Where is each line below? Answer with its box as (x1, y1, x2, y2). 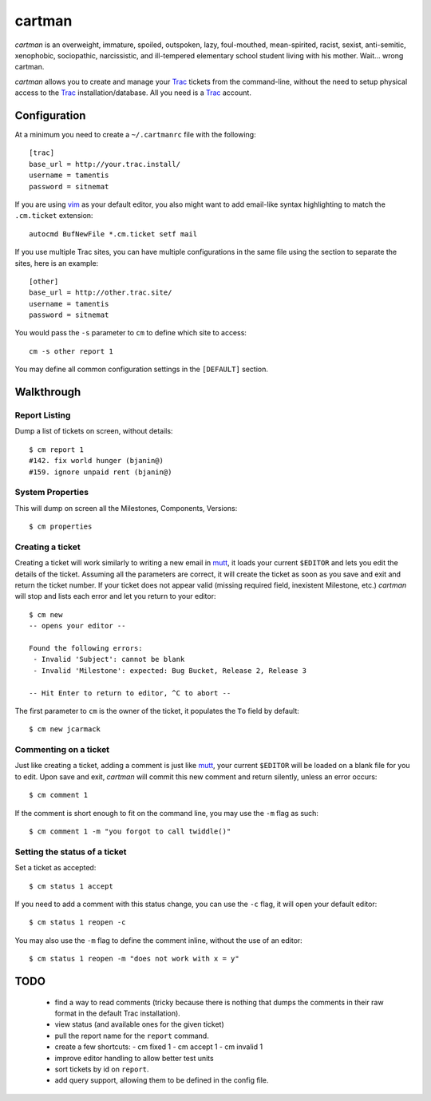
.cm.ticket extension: (14, 211, 93, 220)
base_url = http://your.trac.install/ (29, 160, 181, 168)
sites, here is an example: (14, 258, 99, 267)
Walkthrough (14, 386, 81, 399)
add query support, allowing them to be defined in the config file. (54, 1075, 269, 1085)
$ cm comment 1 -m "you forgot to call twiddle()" (29, 827, 231, 836)
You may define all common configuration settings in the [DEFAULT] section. (14, 364, 269, 374)
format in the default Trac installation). (54, 1008, 181, 1018)
